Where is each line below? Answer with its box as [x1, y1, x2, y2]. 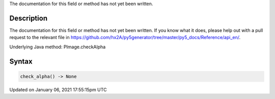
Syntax [9, 57, 33, 65]
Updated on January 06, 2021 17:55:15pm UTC [9, 86, 107, 92]
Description [9, 14, 48, 22]
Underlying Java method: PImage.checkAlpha [9, 44, 106, 50]
